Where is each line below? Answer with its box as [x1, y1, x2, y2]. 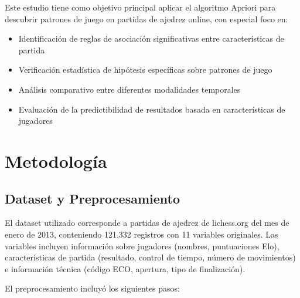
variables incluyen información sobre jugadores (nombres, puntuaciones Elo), [5, 239, 279, 252]
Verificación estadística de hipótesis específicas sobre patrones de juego [18, 63, 272, 76]
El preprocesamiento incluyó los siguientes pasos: [5, 282, 180, 294]
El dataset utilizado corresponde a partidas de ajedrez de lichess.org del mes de [5, 216, 289, 229]
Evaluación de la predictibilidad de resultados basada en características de [18, 103, 285, 115]
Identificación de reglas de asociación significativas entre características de [18, 32, 284, 45]
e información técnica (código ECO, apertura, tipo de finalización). [5, 262, 246, 275]
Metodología [5, 148, 107, 172]
